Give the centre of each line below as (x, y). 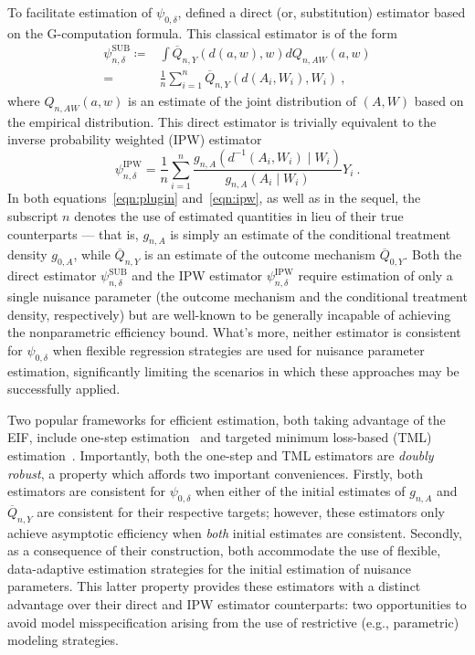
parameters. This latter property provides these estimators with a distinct (214, 586)
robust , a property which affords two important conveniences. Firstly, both (215, 473)
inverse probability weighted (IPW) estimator (135, 139)
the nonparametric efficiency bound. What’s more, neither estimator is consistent (234, 332)
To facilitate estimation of (80, 12)
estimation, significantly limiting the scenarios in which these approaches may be (233, 370)
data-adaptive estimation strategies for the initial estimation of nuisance (209, 568)
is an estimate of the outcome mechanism (260, 254)
